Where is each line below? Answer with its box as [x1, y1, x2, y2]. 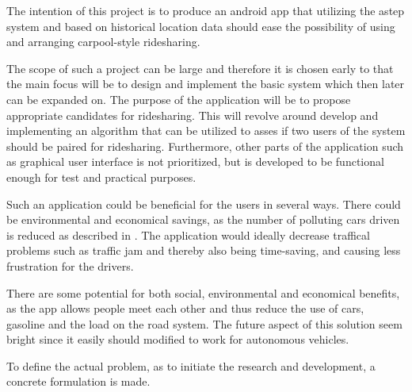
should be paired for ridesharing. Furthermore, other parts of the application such [6, 137, 404, 154]
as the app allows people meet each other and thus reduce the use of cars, [6, 300, 364, 317]
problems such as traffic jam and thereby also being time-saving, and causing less [6, 242, 401, 259]
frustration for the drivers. [6, 257, 134, 274]
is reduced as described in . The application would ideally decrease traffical [6, 226, 370, 243]
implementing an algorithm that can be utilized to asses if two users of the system [6, 122, 406, 139]
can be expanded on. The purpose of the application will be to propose [6, 90, 351, 107]
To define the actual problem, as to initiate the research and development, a [6, 357, 376, 374]
